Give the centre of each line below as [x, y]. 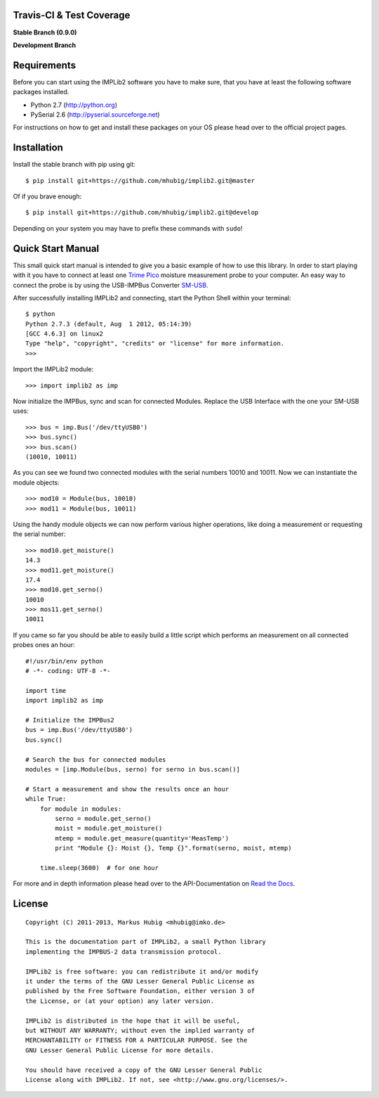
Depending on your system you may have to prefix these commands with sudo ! [128, 228]
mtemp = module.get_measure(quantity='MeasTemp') [142, 838]
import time [46, 690]
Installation [38, 148]
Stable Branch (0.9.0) [45, 32]
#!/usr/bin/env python [65, 661]
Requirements [45, 65]
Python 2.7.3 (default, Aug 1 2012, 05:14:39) [109, 324]
